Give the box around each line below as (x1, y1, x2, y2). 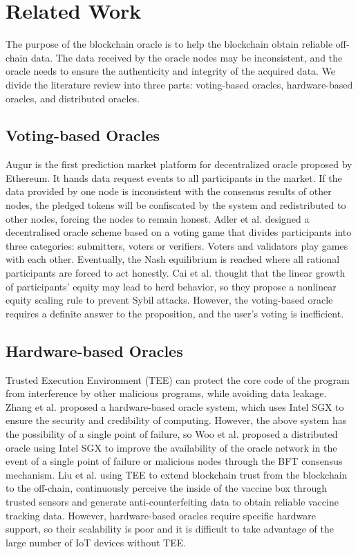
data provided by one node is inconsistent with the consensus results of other (6, 184, 332, 198)
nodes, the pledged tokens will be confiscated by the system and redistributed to (6, 198, 346, 212)
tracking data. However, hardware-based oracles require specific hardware (6, 508, 316, 522)
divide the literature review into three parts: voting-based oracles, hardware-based (6, 77, 353, 91)
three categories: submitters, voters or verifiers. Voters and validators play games (6, 238, 348, 252)
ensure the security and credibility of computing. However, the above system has (6, 413, 347, 427)
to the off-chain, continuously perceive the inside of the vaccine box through (6, 481, 327, 495)
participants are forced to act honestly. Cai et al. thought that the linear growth (6, 266, 346, 280)
